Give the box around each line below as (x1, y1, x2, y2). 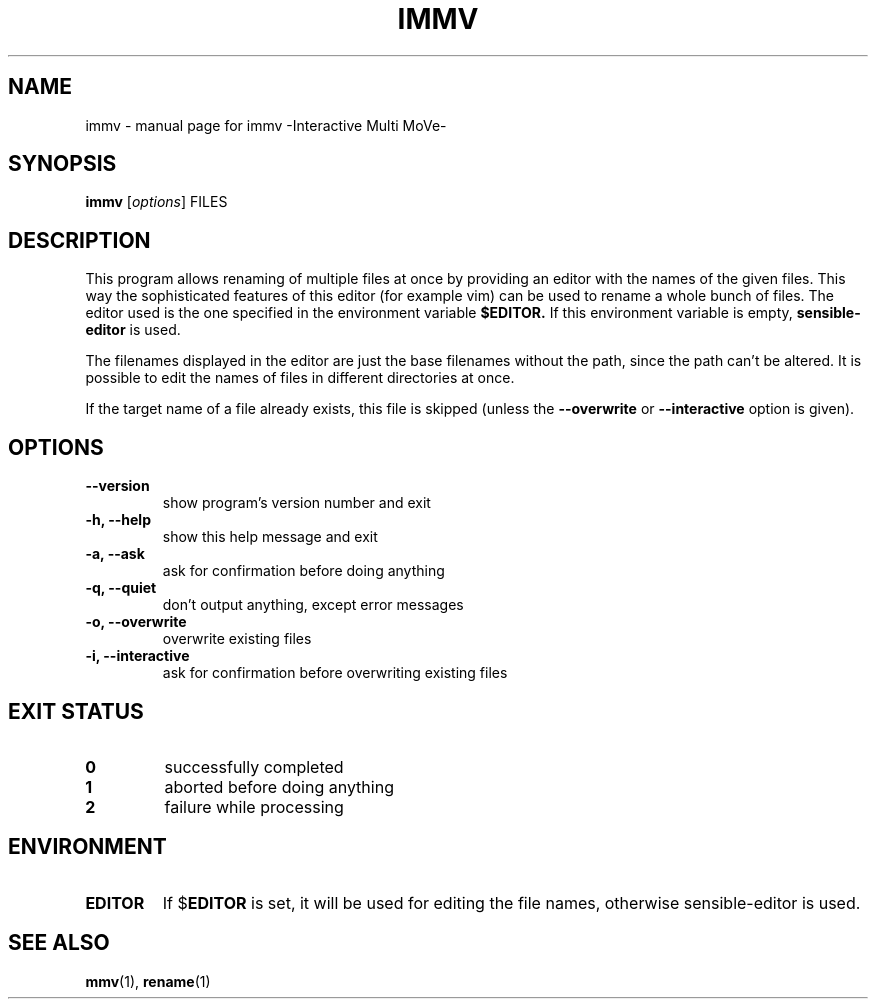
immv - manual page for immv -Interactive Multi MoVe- (85, 116, 447, 134)
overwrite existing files (162, 630, 312, 648)
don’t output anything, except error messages (162, 596, 464, 614)
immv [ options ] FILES (85, 193, 228, 211)
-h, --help (85, 511, 151, 529)
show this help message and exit (162, 528, 378, 546)
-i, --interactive (85, 647, 190, 665)
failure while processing (164, 796, 344, 817)
